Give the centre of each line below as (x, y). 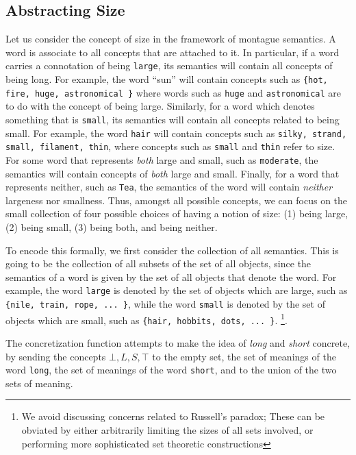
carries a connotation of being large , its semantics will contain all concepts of (169, 65)
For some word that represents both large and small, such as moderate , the (162, 159)
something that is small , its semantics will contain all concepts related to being (173, 119)
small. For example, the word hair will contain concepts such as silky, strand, (176, 133)
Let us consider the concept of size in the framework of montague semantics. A (171, 39)
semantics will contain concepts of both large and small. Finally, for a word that (173, 173)
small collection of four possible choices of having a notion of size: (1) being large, (177, 213)
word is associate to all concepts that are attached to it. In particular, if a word (173, 52)
